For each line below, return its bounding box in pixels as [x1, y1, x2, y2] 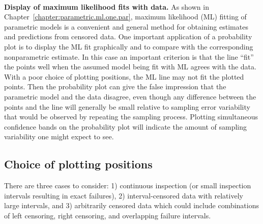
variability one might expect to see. [4, 131, 114, 142]
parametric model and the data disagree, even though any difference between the [4, 91, 256, 102]
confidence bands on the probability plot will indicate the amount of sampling [4, 121, 247, 132]
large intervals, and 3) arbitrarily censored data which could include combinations [4, 200, 259, 211]
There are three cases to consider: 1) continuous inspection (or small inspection [4, 180, 251, 191]
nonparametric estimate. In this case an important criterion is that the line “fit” [4, 51, 254, 62]
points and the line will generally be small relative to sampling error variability [4, 101, 250, 112]
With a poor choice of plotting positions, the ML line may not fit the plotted [4, 71, 244, 82]
